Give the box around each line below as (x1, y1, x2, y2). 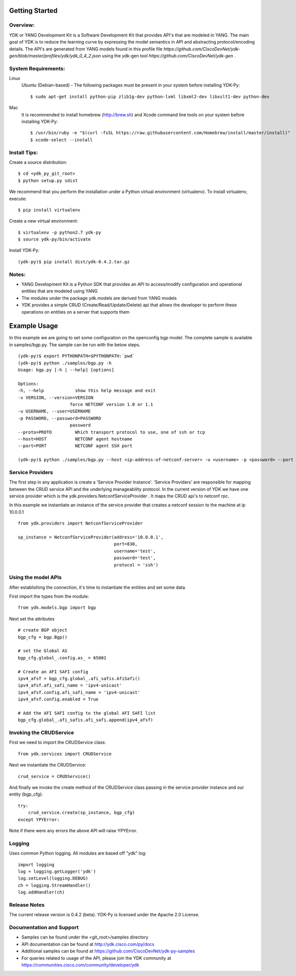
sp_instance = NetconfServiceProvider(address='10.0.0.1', (18, 534, 164, 540)
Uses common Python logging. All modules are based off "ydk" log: (9, 850, 147, 856)
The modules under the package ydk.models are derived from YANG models (21, 295, 177, 301)
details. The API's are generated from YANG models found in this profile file (9, 46, 163, 52)
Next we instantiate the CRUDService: (9, 762, 86, 768)
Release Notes (9, 901, 45, 908)
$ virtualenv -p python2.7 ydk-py (18, 230, 101, 235)
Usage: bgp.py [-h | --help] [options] (18, 367, 114, 373)
